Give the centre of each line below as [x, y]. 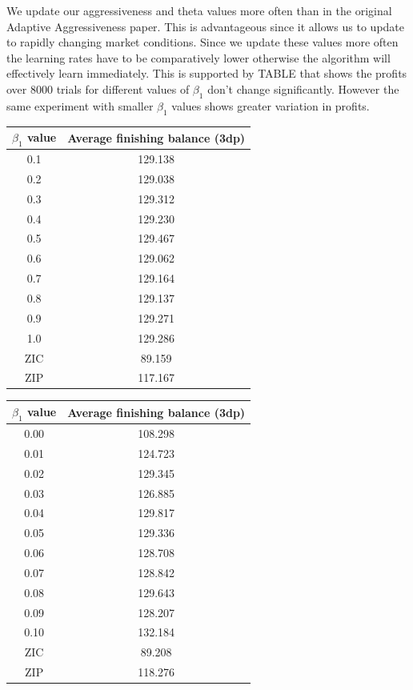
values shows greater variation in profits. [271, 105]
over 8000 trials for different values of [98, 88]
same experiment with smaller [80, 105]
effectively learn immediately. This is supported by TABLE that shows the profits [207, 73]
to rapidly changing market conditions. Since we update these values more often [202, 42]
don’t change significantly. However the [303, 88]
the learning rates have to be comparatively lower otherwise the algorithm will [198, 57]
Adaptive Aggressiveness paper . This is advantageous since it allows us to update [206, 26]
